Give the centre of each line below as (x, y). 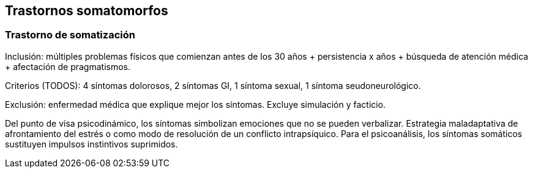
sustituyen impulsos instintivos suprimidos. (91, 144)
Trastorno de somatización (70, 35)
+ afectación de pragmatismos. (68, 66)
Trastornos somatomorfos (87, 11)
